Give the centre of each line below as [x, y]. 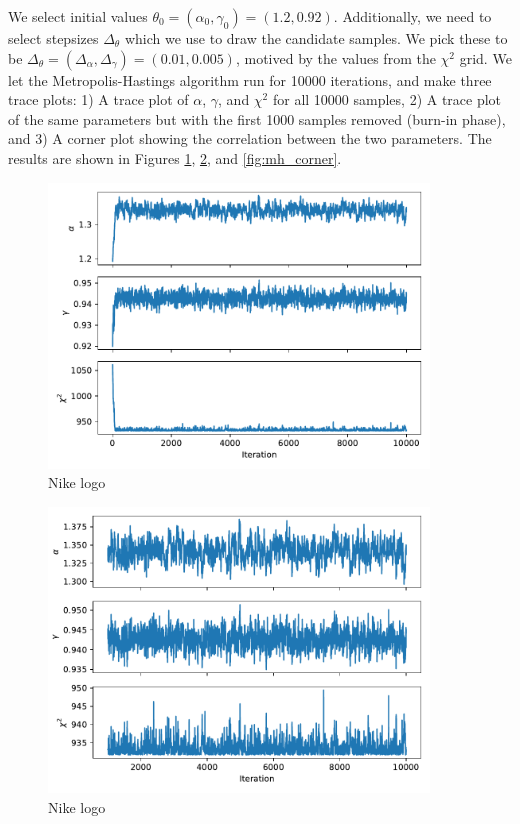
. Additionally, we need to [412, 16]
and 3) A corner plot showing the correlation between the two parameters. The [250, 138]
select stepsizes [53, 38]
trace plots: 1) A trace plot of [98, 99]
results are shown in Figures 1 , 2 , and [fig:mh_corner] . [175, 157]
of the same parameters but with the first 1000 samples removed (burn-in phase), [257, 118]
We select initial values [78, 16]
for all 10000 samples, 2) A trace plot [387, 99]
